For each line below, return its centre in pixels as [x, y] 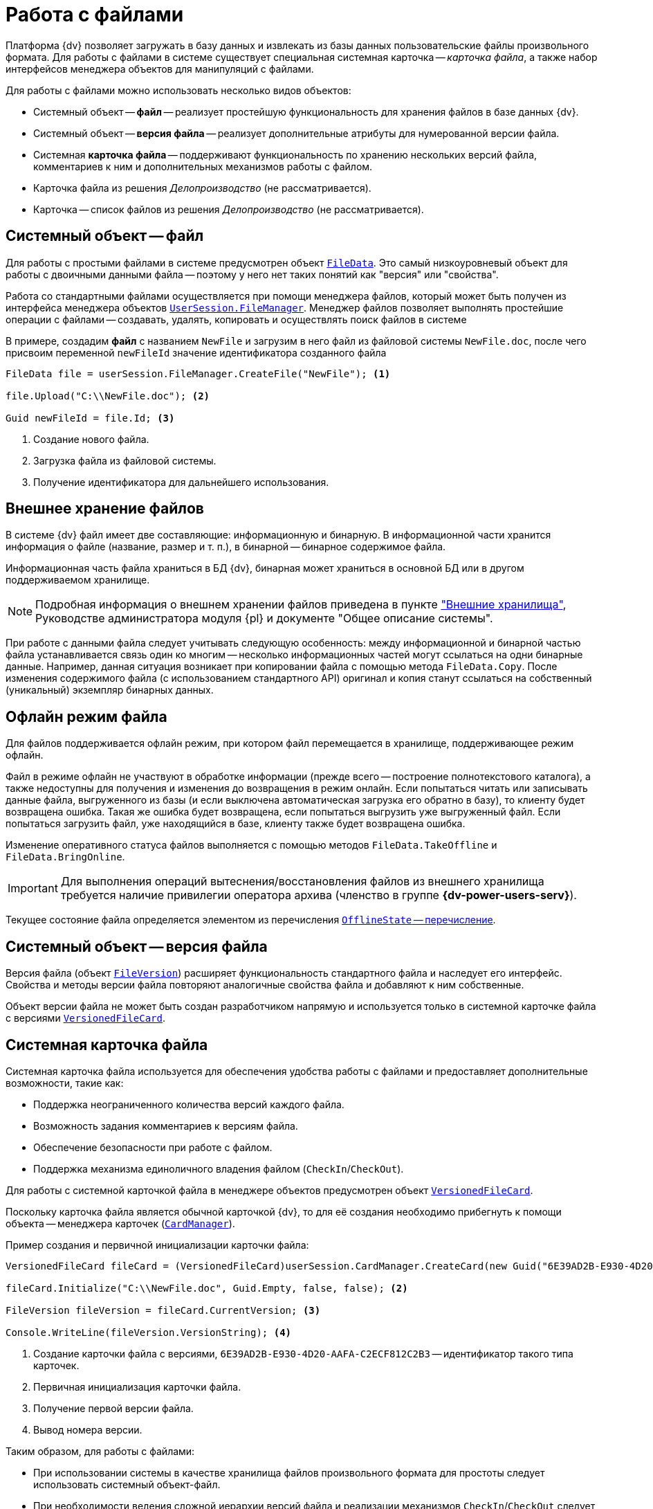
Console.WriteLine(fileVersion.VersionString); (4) [149, 1332]
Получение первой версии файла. [113, 1408]
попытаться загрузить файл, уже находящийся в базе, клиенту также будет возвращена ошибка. [236, 824]
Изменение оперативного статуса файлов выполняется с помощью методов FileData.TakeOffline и [251, 845]
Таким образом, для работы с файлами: [100, 1451]
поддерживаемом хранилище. [78, 580]
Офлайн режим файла [86, 716]
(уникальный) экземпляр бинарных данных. [110, 690]
